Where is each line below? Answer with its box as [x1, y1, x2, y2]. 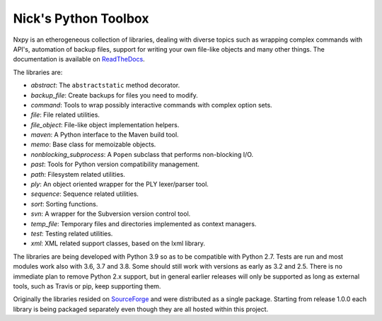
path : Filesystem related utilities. [30, 170, 125, 178]
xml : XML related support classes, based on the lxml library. [30, 239, 205, 247]
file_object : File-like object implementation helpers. [30, 120, 180, 129]
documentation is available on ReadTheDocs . [13, 55, 145, 64]
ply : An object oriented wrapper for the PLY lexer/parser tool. [30, 180, 209, 189]
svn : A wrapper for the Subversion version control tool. [30, 209, 191, 218]
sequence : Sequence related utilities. [30, 189, 139, 198]
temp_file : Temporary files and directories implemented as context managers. [30, 219, 257, 228]
